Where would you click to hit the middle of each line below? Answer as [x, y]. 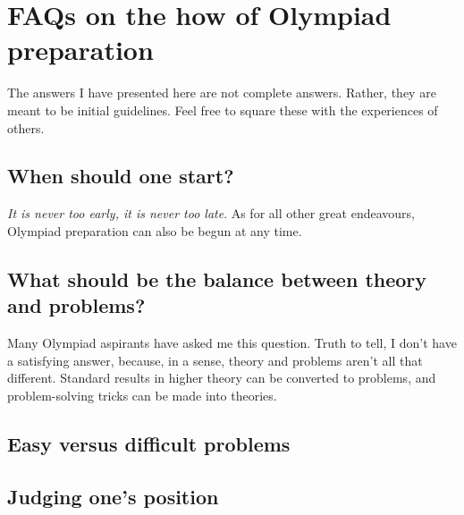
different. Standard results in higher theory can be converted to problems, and [222, 378]
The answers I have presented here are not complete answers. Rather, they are [222, 93]
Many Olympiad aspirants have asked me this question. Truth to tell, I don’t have [232, 343]
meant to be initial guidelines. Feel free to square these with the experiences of [223, 110]
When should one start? [121, 176]
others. [26, 127]
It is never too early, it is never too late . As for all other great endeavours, [211, 213]
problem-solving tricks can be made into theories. [142, 395]
